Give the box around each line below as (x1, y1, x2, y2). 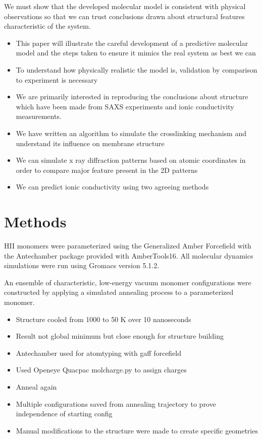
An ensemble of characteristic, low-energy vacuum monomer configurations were (4, 277, 251, 287)
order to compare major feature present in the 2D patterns (16, 164, 198, 175)
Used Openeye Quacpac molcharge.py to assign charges (16, 364, 187, 375)
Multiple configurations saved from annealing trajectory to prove (16, 398, 216, 409)
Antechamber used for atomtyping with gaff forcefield (16, 347, 182, 358)
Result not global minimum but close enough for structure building (16, 331, 224, 341)
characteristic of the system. (4, 21, 91, 31)
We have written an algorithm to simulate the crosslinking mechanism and (16, 128, 246, 138)
